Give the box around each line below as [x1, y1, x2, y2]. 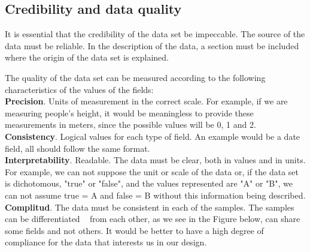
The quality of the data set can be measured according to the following [5, 71, 266, 83]
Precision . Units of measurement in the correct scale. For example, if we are [5, 95, 288, 107]
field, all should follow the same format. [5, 142, 150, 154]
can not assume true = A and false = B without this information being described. [5, 188, 306, 201]
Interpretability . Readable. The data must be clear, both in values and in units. [5, 154, 306, 166]
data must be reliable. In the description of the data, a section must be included [5, 39, 299, 52]
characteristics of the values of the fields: [5, 83, 154, 95]
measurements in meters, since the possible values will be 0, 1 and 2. [5, 118, 256, 131]
